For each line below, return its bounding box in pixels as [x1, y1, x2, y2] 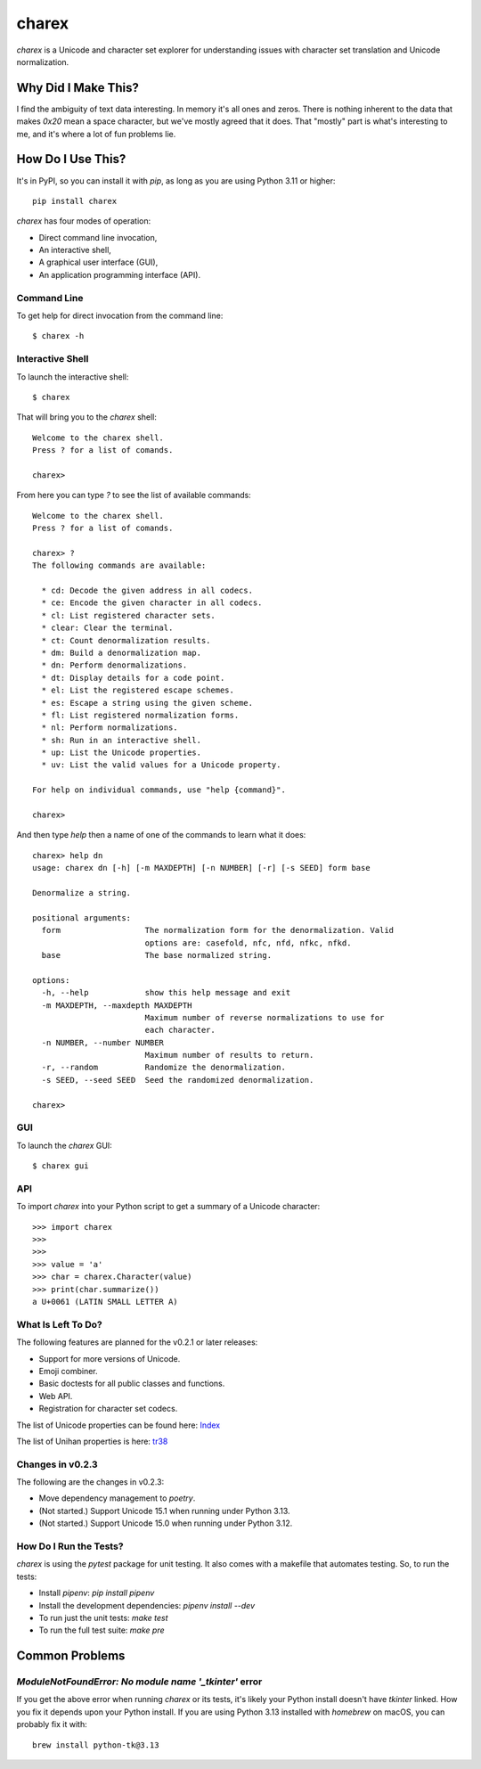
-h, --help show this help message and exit [41, 987, 291, 998]
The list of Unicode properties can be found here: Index [16, 1420, 221, 1430]
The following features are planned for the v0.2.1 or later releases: [16, 1337, 258, 1347]
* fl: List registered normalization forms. [41, 709, 240, 720]
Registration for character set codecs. [38, 1404, 178, 1414]
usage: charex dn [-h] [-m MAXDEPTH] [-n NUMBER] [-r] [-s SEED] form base [32, 863, 371, 873]
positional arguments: [32, 913, 132, 922]
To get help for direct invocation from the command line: [16, 310, 224, 321]
